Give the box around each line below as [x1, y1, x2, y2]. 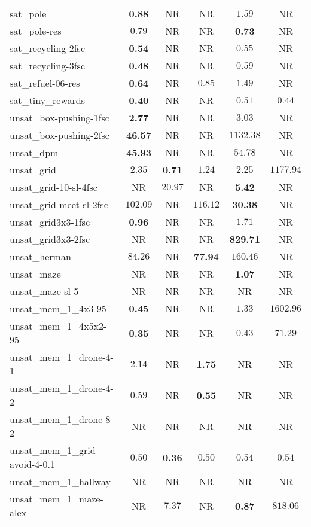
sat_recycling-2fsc [10, 41, 85, 55]
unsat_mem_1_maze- [10, 492, 103, 505]
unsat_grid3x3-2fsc [10, 232, 90, 246]
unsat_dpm [10, 145, 59, 159]
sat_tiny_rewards [10, 93, 86, 107]
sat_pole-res [10, 24, 62, 38]
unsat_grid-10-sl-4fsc [10, 180, 97, 194]
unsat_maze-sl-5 [10, 284, 79, 298]
